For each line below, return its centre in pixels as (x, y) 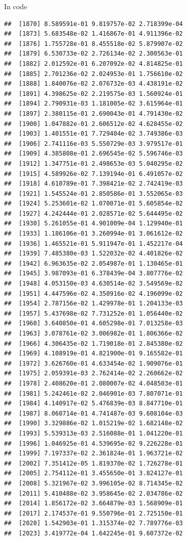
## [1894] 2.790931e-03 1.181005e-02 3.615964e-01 (93, 104)
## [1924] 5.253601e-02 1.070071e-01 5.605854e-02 (93, 204)
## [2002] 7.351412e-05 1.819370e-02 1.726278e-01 (93, 463)
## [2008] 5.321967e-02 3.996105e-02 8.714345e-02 (93, 483)
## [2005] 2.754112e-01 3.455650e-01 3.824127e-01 (93, 473)
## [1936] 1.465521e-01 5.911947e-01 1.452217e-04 (93, 243)
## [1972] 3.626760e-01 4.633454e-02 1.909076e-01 (93, 363)
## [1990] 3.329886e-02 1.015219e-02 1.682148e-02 (93, 423)
